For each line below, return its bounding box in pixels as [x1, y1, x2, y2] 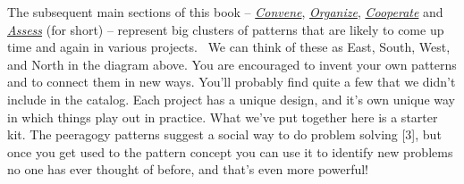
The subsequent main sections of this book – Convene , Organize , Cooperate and [7, 3, 443, 21]
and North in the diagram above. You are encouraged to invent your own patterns [7, 54, 457, 73]
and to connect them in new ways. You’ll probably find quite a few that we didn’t [7, 72, 456, 91]
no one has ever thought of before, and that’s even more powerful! [7, 160, 368, 179]
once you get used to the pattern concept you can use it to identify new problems [7, 142, 453, 161]
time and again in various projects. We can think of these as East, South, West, [7, 38, 451, 56]
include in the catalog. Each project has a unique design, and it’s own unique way [7, 89, 455, 108]
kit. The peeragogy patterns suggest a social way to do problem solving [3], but [7, 125, 442, 144]
